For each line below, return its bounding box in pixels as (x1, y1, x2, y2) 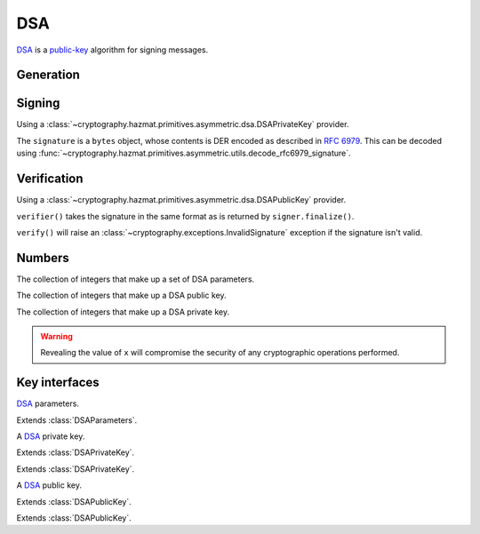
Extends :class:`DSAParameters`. (16, 414, 138, 426)
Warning (40, 331, 73, 342)
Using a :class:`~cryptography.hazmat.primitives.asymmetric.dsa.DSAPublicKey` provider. (16, 195, 347, 205)
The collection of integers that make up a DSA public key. (16, 290, 227, 301)
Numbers (16, 250, 70, 266)
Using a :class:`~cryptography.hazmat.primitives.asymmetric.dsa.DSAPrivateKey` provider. (16, 119, 349, 130)
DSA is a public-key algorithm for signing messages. (16, 44, 209, 55)
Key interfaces (16, 375, 100, 390)
